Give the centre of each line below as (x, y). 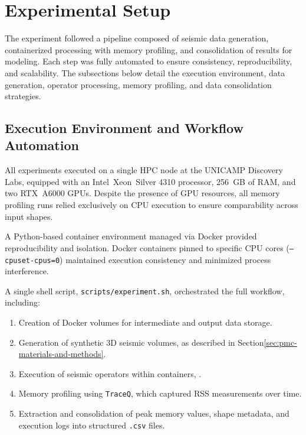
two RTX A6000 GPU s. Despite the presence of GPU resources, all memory (142, 193)
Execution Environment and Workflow (124, 128)
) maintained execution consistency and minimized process (165, 259)
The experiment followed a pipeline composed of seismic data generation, (137, 38)
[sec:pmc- (280, 342)
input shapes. (29, 216)
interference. (27, 271)
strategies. (23, 96)
